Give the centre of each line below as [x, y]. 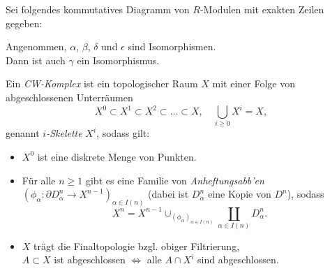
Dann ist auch [36, 60]
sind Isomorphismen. [172, 46]
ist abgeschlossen [90, 259]
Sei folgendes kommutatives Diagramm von [98, 9]
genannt [23, 133]
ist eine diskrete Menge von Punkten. [117, 156]
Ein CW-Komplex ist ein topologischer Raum [102, 83]
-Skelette [64, 133]
